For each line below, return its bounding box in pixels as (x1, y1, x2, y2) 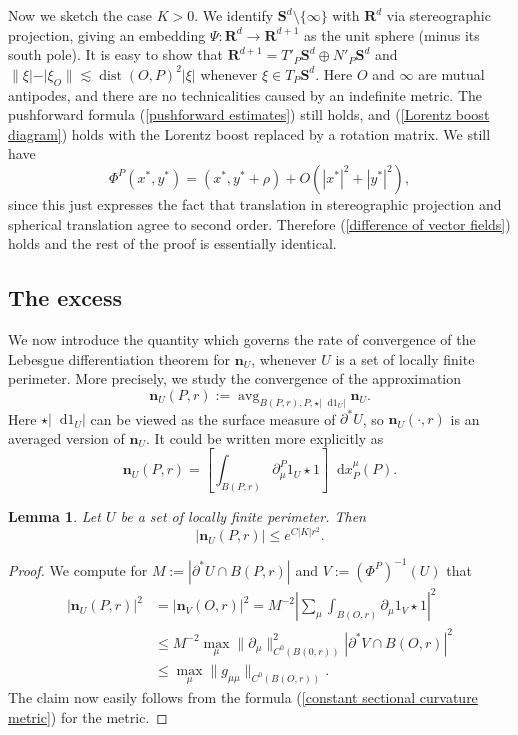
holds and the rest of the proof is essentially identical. (8, 233, 337, 254)
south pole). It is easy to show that (8, 44, 223, 65)
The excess (8, 282, 123, 313)
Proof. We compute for (8, 559, 148, 580)
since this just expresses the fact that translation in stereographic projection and (8, 193, 502, 214)
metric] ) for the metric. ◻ (8, 706, 168, 727)
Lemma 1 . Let (8, 505, 101, 526)
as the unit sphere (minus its (304, 24, 480, 45)
